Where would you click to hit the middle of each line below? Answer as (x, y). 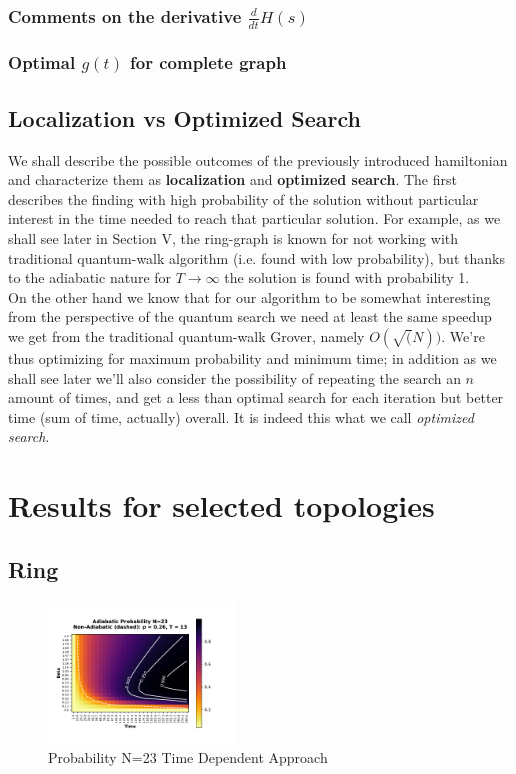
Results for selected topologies (221, 505)
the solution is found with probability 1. (347, 277)
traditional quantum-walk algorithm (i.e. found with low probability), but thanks (256, 257)
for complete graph (208, 62)
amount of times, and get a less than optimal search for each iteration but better (256, 397)
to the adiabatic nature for (90, 277)
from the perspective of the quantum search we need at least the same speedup (250, 316)
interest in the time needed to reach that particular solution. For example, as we (254, 218)
